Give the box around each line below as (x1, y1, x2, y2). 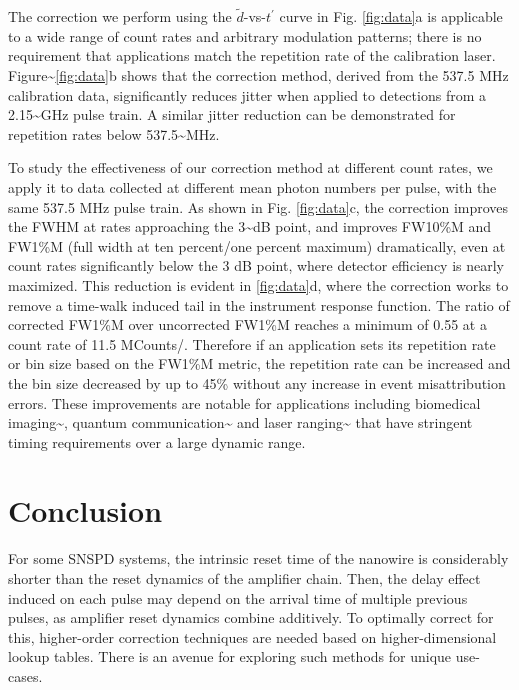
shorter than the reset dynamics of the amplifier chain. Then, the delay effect (8, 568, 481, 588)
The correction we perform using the (8, 6, 232, 27)
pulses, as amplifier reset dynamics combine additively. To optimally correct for (8, 607, 494, 628)
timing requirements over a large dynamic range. (8, 431, 306, 452)
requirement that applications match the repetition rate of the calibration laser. (8, 45, 496, 66)
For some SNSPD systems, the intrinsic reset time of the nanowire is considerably (8, 548, 509, 569)
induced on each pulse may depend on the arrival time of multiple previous (8, 587, 468, 608)
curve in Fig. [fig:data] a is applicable (279, 6, 503, 27)
